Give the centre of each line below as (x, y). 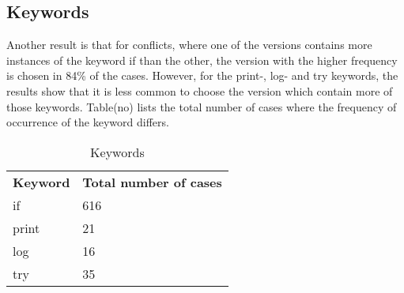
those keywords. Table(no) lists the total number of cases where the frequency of (202, 106)
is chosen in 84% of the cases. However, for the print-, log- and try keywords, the (202, 75)
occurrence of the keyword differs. (88, 122)
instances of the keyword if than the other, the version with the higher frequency (202, 60)
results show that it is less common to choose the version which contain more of (200, 90)
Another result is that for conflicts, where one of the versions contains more (189, 45)
